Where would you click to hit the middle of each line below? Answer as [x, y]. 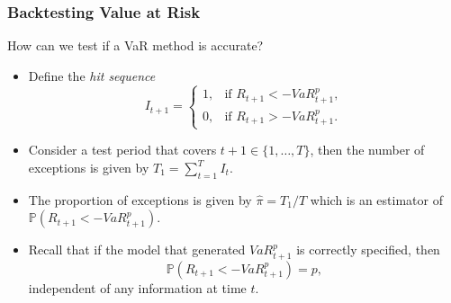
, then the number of [367, 150]
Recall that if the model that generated [137, 250]
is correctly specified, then [368, 250]
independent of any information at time [137, 287]
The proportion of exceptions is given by [140, 199]
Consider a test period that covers [122, 150]
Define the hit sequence [92, 75]
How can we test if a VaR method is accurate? [135, 45]
